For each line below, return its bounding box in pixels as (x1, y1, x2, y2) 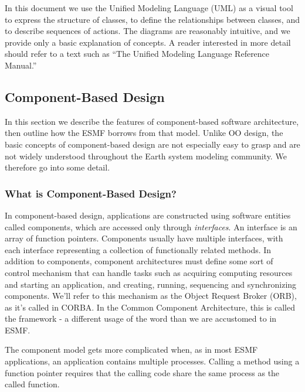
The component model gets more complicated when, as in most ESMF (5, 343, 258, 356)
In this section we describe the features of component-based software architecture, (5, 115, 299, 127)
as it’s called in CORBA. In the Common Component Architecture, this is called (5, 301, 296, 313)
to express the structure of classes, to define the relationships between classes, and (5, 13, 300, 25)
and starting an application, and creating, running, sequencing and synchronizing (5, 278, 297, 290)
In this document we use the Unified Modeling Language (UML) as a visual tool (5, 2, 293, 13)
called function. (5, 378, 60, 390)
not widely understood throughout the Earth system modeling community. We (5, 149, 287, 162)
